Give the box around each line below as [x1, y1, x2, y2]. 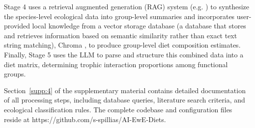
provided [4, 21, 30, 31]
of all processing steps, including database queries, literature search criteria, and [4, 95, 245, 105]
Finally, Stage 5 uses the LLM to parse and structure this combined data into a [4, 49, 244, 59]
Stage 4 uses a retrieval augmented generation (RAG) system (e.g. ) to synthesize [4, 1, 249, 11]
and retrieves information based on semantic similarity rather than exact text [4, 30, 237, 40]
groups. [4, 69, 26, 79]
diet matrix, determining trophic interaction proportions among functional [4, 59, 228, 69]
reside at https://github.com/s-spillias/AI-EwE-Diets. [4, 114, 166, 124]
